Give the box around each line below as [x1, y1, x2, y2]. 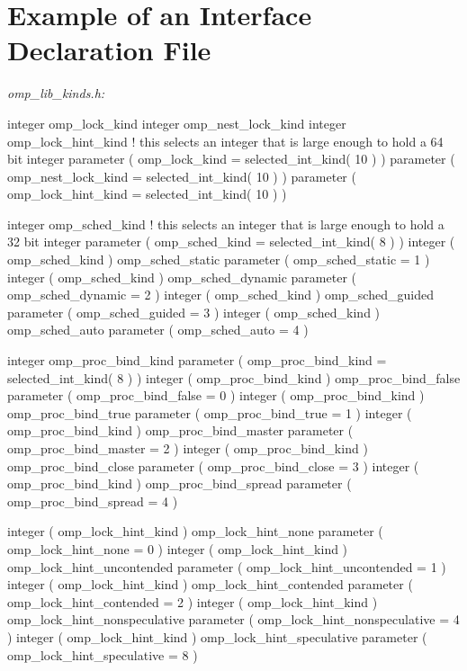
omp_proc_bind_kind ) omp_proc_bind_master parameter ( [7, 421, 354, 440]
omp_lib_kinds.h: [7, 84, 105, 103]
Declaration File [7, 31, 211, 68]
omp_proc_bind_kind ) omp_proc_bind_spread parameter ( [7, 474, 352, 493]
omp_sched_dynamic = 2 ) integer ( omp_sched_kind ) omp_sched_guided [7, 285, 434, 304]
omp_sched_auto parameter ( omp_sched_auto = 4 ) [7, 320, 309, 339]
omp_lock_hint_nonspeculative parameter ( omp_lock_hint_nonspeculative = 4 [7, 610, 460, 629]
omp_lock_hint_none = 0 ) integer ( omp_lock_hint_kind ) [7, 539, 348, 558]
